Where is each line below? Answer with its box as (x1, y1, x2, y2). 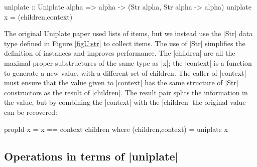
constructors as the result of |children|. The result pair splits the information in (4, 87, 248, 97)
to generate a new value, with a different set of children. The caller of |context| (4, 67, 246, 78)
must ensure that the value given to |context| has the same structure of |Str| (4, 77, 238, 88)
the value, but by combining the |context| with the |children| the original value (4, 97, 246, 107)
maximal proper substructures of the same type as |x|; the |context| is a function (4, 57, 252, 68)
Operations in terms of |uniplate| (4, 148, 179, 163)
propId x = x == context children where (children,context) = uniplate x (4, 123, 228, 134)
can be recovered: (4, 106, 57, 117)
